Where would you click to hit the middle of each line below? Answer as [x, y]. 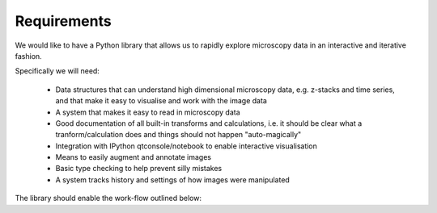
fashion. [28, 56]
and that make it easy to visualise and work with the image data [161, 101]
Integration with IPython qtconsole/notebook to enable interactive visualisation [186, 146]
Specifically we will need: [57, 71]
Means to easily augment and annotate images [134, 157]
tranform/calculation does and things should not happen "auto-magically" [178, 135]
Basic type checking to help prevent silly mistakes [139, 169]
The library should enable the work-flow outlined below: [108, 198]
